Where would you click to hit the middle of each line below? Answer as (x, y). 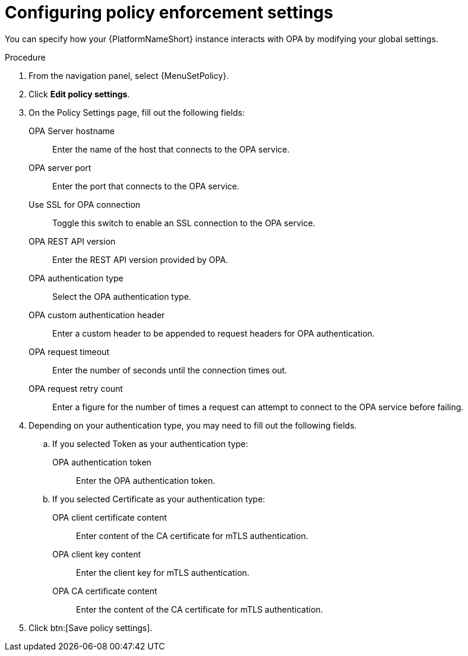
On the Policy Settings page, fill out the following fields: (137, 112)
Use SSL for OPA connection (85, 204)
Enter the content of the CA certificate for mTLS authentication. (200, 609)
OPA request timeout (69, 351)
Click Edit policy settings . (79, 94)
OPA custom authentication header (97, 315)
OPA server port (60, 167)
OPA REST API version (72, 241)
